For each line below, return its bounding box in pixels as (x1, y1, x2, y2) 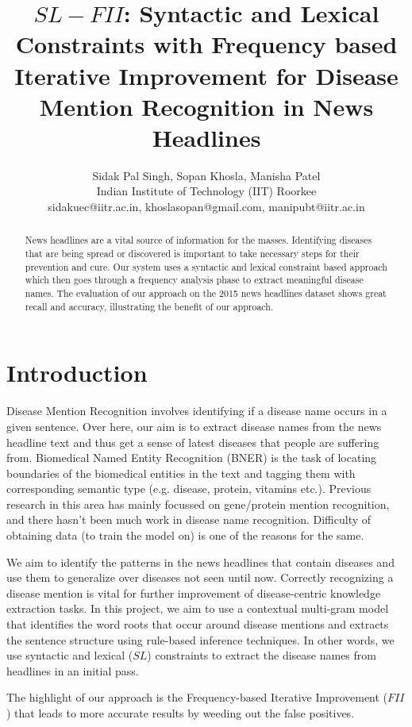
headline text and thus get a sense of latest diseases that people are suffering (6, 433, 379, 450)
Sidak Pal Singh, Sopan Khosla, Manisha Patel (92, 167, 321, 183)
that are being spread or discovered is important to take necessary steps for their (25, 247, 360, 260)
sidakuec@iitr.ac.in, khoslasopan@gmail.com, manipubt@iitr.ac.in (48, 198, 365, 215)
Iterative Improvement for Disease (14, 59, 399, 91)
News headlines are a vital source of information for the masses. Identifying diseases (25, 233, 372, 247)
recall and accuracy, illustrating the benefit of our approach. (25, 299, 274, 313)
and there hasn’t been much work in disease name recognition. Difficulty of (6, 511, 372, 528)
